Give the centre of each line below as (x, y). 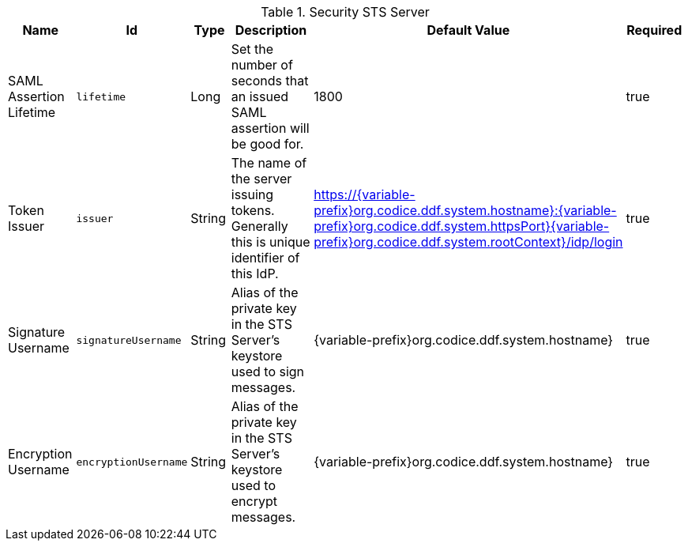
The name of (269, 163)
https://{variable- (365, 194)
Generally (259, 226)
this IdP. (255, 273)
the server (261, 179)
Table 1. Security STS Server (345, 12)
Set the (252, 49)
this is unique (271, 242)
